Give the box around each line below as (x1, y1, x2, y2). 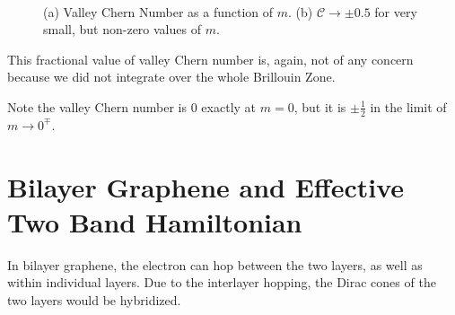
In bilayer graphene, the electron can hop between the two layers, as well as (7, 255, 423, 274)
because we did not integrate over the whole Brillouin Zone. (7, 67, 336, 86)
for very (374, 2, 417, 21)
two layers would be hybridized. (7, 290, 181, 309)
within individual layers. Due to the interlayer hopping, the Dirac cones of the (7, 273, 436, 292)
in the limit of (370, 97, 447, 116)
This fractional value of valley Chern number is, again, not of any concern (7, 49, 414, 68)
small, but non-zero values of (43, 20, 201, 39)
